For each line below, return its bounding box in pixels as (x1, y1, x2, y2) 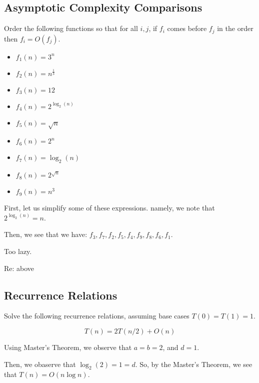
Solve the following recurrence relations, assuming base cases (4, 310, 189, 321)
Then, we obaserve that (4, 358, 76, 369)
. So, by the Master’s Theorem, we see (135, 358, 252, 369)
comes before (167, 23, 207, 33)
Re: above (4, 262, 34, 273)
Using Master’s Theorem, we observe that (4, 341, 132, 352)
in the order (217, 23, 253, 33)
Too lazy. (4, 246, 32, 256)
